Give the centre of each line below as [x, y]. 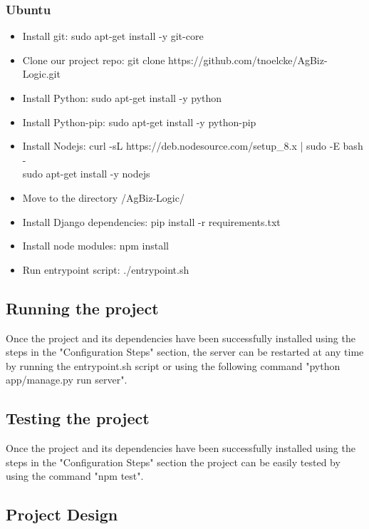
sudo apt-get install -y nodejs [86, 174]
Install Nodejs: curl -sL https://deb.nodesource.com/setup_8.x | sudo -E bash [193, 146]
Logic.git [41, 74]
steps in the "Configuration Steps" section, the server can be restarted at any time [185, 352]
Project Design [62, 514]
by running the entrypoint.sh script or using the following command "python [173, 365]
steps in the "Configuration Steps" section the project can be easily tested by [173, 462]
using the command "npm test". [75, 476]
